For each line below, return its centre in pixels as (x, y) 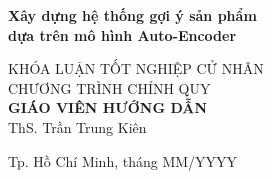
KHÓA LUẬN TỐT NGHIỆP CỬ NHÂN (136, 68)
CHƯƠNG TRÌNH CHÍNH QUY (109, 87)
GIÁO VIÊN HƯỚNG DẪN (108, 107)
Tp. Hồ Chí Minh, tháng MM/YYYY (123, 160)
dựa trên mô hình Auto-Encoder (122, 34)
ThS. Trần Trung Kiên (77, 126)
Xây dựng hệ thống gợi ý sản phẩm (132, 15)
